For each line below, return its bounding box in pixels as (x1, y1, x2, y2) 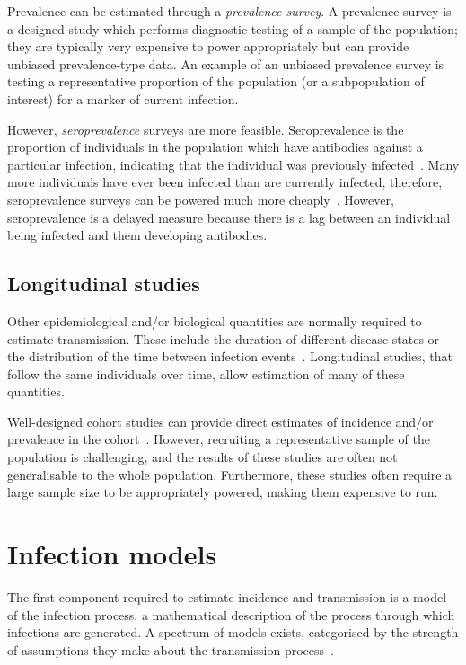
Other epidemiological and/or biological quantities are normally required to (7, 311, 422, 330)
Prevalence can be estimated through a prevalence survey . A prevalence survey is (7, 2, 452, 20)
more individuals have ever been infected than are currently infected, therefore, (7, 173, 443, 191)
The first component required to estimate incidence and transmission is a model (7, 587, 447, 606)
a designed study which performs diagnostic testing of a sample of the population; (7, 19, 458, 38)
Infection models (7, 536, 217, 572)
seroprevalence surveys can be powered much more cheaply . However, (7, 190, 394, 208)
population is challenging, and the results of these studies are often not (7, 448, 398, 466)
